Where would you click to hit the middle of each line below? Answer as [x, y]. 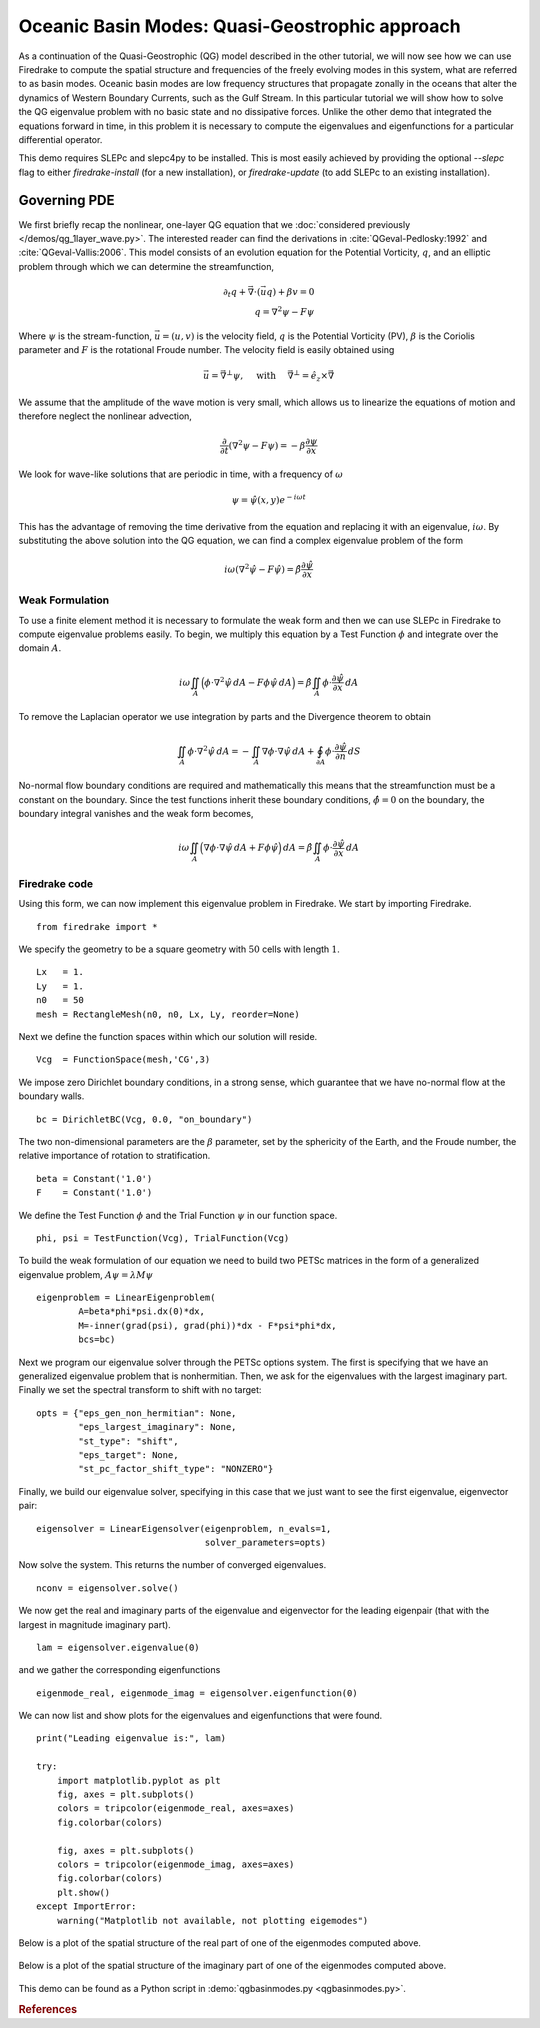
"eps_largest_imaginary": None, [157, 1427]
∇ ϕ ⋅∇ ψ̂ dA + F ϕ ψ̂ [241, 848]
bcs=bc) [97, 1339]
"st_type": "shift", [128, 1441]
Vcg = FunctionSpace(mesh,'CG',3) [123, 1059]
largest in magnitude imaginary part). [95, 1624]
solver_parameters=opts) [265, 1542]
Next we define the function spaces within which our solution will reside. [168, 1037]
